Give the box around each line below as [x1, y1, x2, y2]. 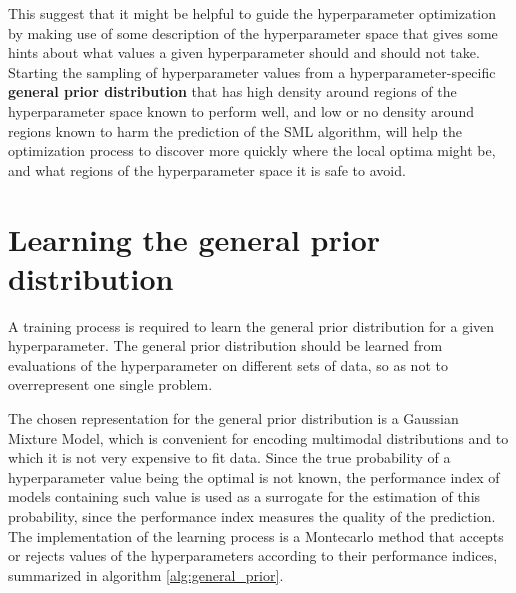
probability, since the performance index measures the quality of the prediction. [8, 506, 496, 526]
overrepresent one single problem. [8, 374, 213, 395]
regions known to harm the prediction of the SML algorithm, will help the [8, 120, 462, 141]
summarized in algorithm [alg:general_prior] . [8, 564, 284, 585]
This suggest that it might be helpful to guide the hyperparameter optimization [8, 3, 497, 23]
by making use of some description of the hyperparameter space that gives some [8, 22, 498, 43]
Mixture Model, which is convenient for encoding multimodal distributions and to [8, 427, 509, 448]
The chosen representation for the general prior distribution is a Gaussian [8, 408, 459, 429]
